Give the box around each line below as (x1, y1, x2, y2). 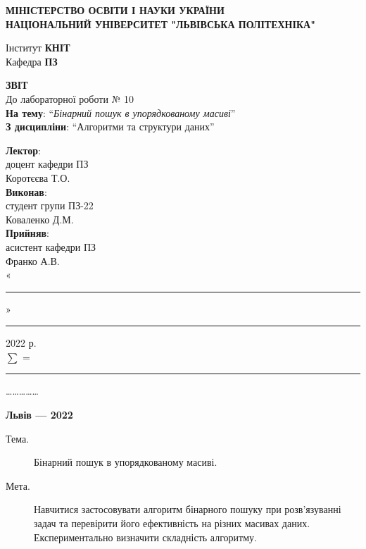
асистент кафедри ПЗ (6, 239, 96, 254)
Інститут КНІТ (6, 40, 70, 55)
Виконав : (6, 184, 47, 199)
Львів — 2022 (6, 407, 73, 422)
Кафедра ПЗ (6, 54, 58, 68)
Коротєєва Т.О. (6, 170, 70, 185)
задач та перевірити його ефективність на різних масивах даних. (34, 516, 310, 531)
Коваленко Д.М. (6, 211, 74, 226)
